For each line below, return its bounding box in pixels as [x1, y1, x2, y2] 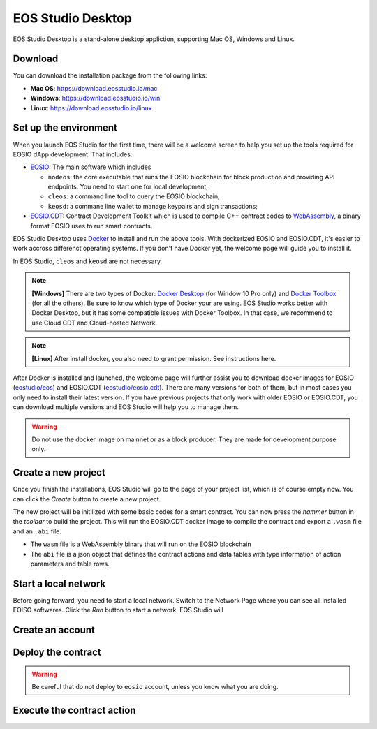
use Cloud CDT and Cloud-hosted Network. [31, 318, 157, 327]
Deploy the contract [13, 647, 101, 658]
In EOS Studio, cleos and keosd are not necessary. [13, 257, 163, 265]
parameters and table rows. [30, 559, 110, 568]
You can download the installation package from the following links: [13, 71, 207, 80]
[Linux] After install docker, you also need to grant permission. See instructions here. [31, 354, 276, 362]
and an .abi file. [13, 527, 62, 536]
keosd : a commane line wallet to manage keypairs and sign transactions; [47, 202, 258, 210]
